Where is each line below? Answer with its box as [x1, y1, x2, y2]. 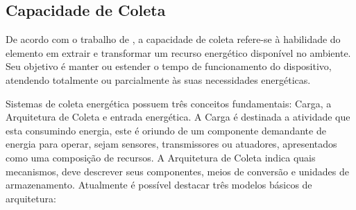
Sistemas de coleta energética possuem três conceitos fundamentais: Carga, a [6, 96, 332, 110]
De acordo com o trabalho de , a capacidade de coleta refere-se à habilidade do [6, 32, 341, 46]
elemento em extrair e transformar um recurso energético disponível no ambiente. [6, 45, 351, 60]
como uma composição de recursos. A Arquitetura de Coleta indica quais [6, 150, 316, 164]
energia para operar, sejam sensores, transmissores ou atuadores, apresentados [6, 137, 337, 151]
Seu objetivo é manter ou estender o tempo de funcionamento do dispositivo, [6, 59, 332, 73]
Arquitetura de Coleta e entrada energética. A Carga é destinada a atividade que [6, 110, 350, 124]
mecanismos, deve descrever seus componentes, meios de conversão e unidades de [6, 164, 349, 178]
